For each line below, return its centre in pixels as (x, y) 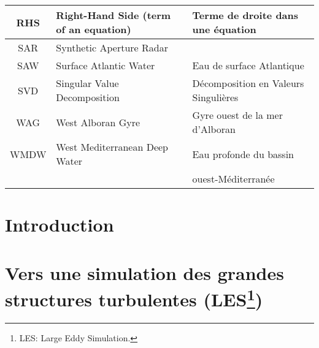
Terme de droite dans (245, 15)
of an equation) (94, 29)
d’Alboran (214, 129)
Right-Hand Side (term (113, 15)
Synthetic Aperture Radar (112, 47)
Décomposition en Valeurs (248, 83)
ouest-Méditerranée (233, 179)
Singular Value (87, 83)
